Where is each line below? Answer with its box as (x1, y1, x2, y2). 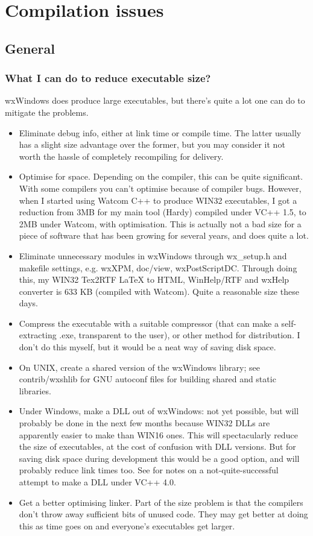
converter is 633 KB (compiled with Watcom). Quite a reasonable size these (19, 285, 299, 297)
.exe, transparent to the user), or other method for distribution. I (59, 329, 300, 341)
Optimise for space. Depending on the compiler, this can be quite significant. (19, 170, 303, 183)
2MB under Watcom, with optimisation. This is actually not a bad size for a (19, 217, 302, 230)
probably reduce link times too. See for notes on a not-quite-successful (19, 464, 279, 476)
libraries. (19, 384, 51, 397)
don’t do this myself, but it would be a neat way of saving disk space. (19, 341, 276, 353)
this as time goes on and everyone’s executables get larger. (19, 519, 235, 532)
